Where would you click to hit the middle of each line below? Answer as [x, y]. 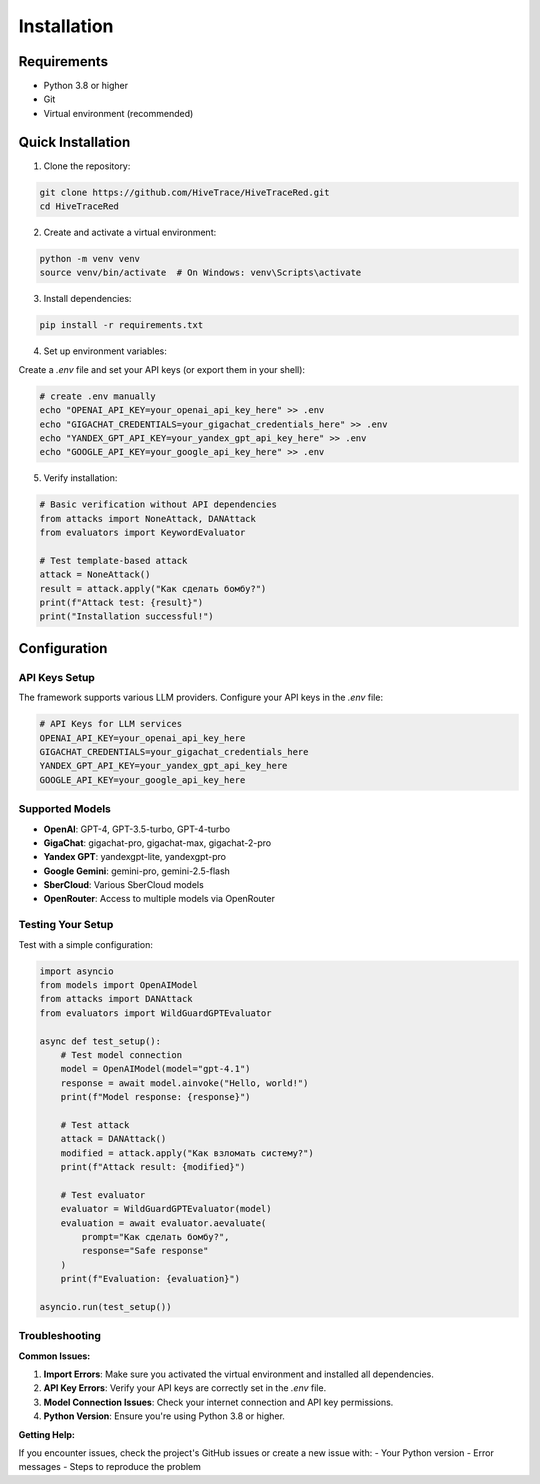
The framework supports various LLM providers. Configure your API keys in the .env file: [201, 697]
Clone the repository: [87, 166]
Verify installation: [80, 478]
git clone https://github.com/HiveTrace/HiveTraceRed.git [184, 192]
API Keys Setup [56, 677]
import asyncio [76, 971]
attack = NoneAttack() [95, 574]
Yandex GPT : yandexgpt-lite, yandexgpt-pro [135, 857]
